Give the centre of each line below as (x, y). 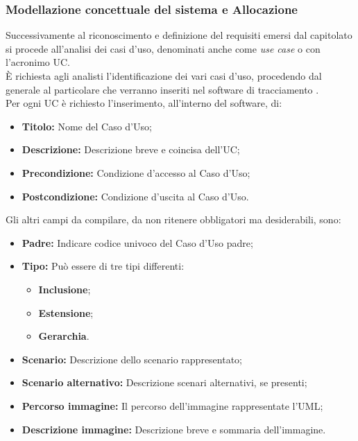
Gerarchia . (64, 336)
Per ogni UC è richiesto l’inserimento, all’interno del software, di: (144, 103)
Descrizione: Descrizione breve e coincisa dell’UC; (131, 149)
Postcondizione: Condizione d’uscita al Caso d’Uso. (135, 196)
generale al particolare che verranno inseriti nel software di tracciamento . (162, 89)
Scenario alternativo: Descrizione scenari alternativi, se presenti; (164, 382)
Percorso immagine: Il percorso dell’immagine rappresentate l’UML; (172, 405)
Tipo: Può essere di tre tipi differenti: (103, 266)
